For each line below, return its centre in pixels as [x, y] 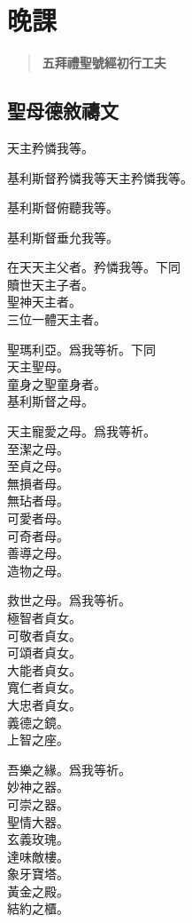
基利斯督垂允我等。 [63, 237]
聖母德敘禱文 [63, 111]
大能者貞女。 [44, 669]
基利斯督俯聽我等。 [63, 207]
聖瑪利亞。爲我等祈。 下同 [81, 349]
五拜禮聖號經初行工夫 [104, 63]
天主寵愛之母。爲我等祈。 [81, 431]
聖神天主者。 [44, 302]
